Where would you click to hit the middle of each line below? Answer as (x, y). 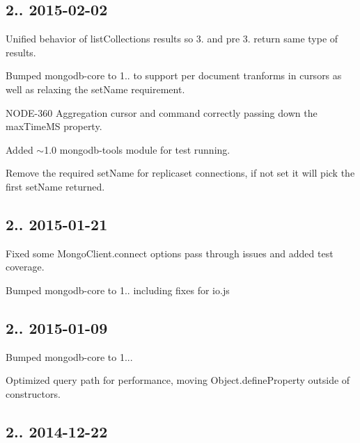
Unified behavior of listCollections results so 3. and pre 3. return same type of (172, 39)
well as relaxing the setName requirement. (95, 89)
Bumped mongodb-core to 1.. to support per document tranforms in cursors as (174, 75)
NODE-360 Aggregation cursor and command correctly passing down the (162, 112)
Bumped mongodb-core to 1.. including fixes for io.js (118, 290)
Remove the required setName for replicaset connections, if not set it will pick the (180, 173)
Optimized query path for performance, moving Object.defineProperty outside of (178, 380)
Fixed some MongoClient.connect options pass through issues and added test (170, 253)
